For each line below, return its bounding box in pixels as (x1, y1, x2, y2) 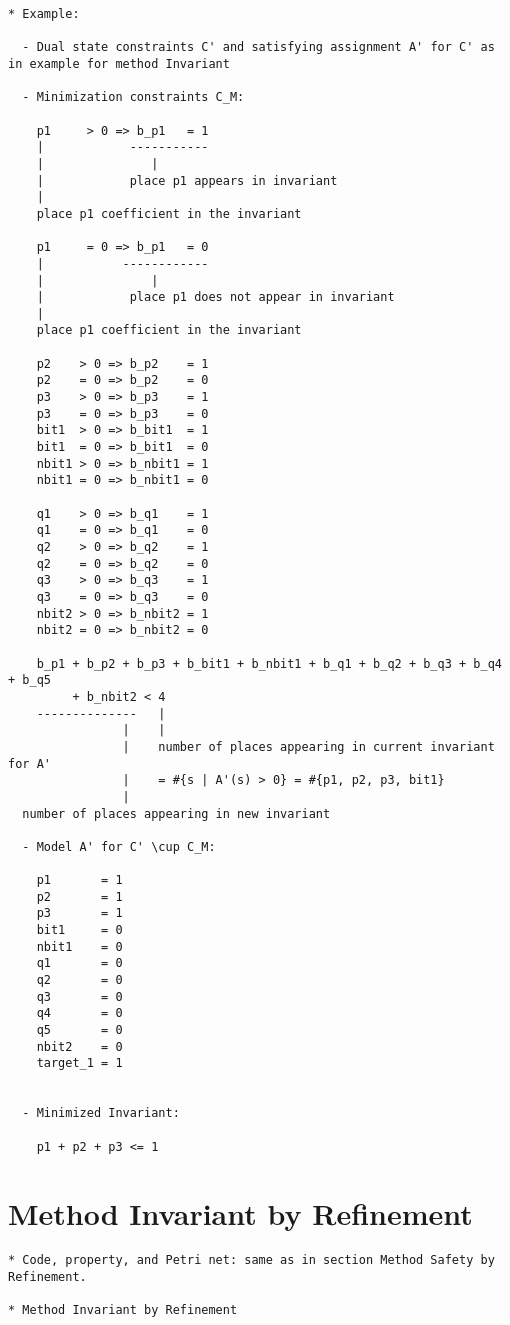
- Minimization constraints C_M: (22, 90, 245, 105)
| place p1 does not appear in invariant (36, 290, 395, 305)
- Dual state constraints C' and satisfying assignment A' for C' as (22, 40, 495, 55)
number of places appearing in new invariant (22, 806, 331, 821)
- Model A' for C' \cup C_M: (22, 839, 216, 854)
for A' (8, 756, 51, 771)
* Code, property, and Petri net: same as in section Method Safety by (8, 1253, 495, 1268)
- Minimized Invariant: (22, 1106, 180, 1121)
